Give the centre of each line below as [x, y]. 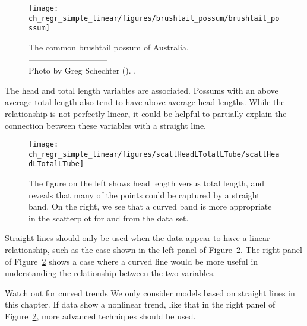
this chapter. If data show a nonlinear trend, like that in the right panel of [140, 304]
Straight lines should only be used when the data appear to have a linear [137, 238]
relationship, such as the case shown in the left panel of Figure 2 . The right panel [153, 250]
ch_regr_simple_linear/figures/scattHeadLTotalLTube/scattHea [154, 154]
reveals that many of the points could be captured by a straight [144, 194]
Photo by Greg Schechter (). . [83, 70]
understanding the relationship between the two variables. [110, 273]
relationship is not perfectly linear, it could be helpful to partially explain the [146, 113]
